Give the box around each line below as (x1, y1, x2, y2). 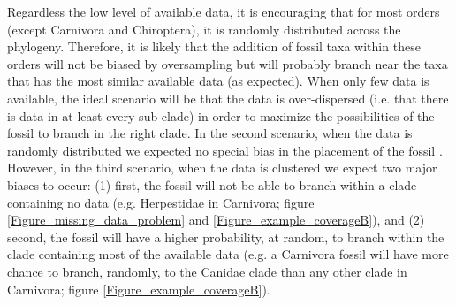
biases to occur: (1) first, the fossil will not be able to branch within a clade (7, 175, 417, 194)
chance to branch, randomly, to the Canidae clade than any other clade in (7, 262, 407, 280)
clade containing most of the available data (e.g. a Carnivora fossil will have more (7, 245, 449, 263)
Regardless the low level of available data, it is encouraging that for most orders (7, 3, 440, 20)
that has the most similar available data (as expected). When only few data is (7, 72, 429, 90)
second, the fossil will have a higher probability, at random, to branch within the (7, 227, 445, 246)
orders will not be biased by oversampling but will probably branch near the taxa (7, 54, 448, 72)
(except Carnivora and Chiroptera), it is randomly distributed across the (7, 19, 401, 38)
